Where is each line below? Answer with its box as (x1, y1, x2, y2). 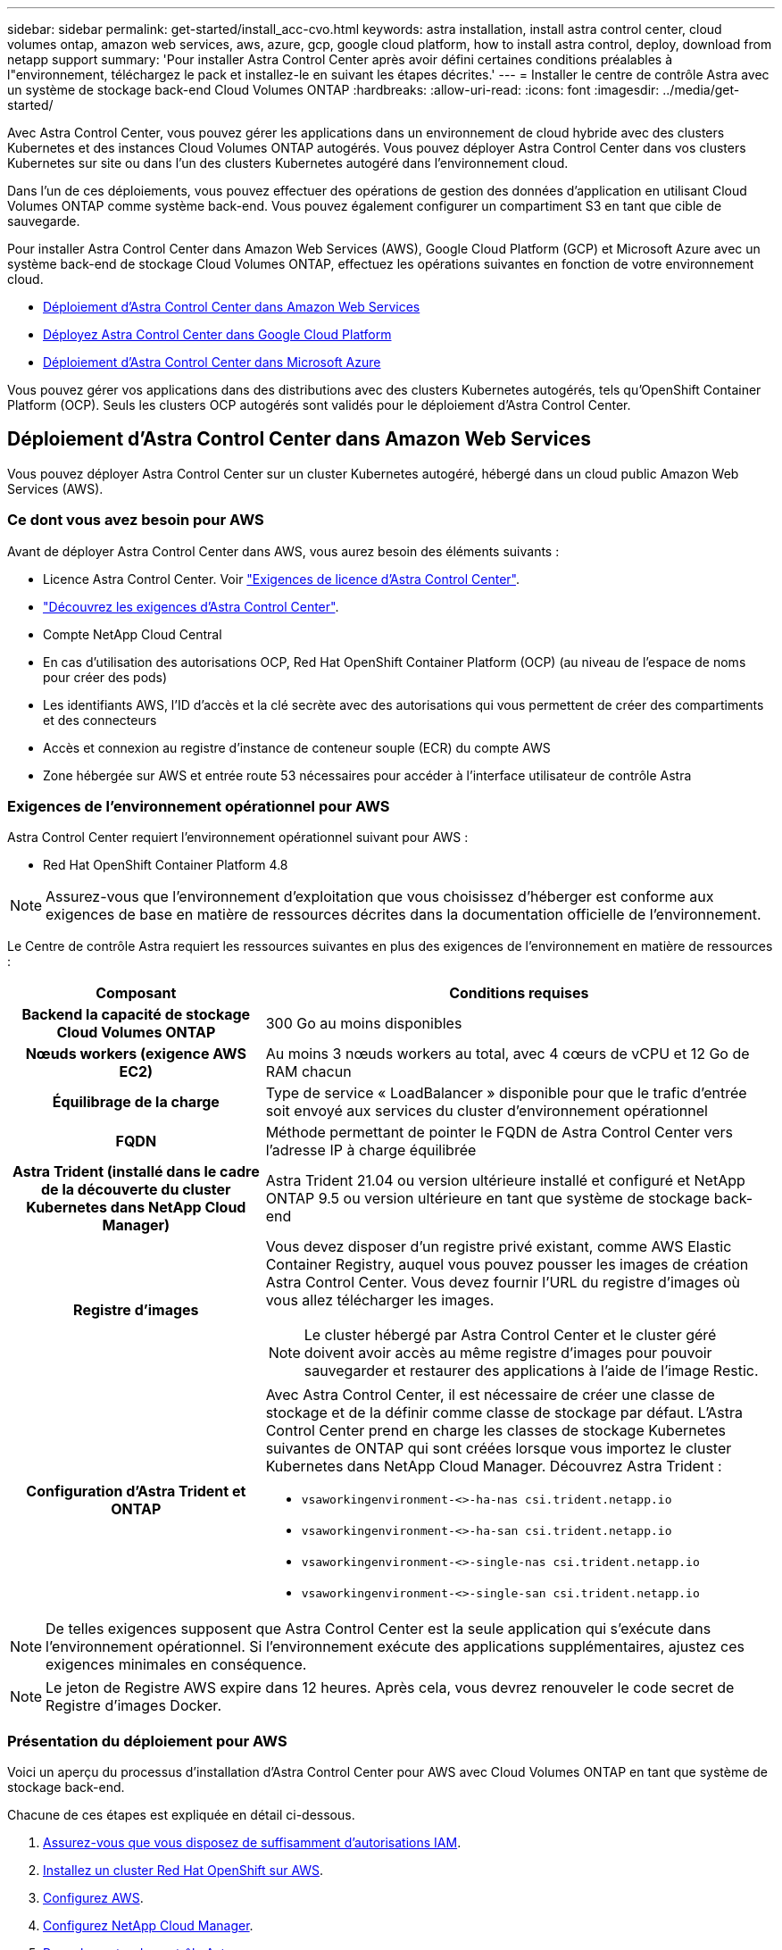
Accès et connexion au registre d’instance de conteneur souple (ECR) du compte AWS (43, 739, 551, 755)
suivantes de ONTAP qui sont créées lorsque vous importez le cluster (265, 1439, 732, 1458)
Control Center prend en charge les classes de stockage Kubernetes (265, 1421, 726, 1440)
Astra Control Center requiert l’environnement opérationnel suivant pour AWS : (7, 829, 469, 846)
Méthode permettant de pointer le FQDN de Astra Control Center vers (265, 1123, 733, 1142)
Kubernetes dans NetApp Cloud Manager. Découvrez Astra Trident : (265, 1457, 722, 1476)
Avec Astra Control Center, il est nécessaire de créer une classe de (265, 1386, 715, 1404)
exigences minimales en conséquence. (46, 1655, 307, 1674)
